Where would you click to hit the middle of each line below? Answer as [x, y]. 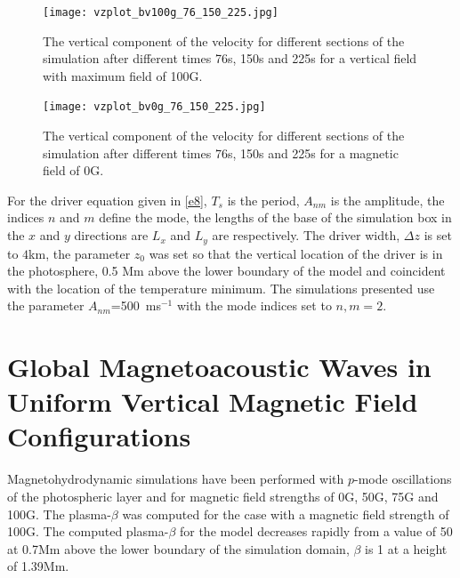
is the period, [263, 200]
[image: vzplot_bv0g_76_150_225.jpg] [154, 107]
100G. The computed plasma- [88, 531]
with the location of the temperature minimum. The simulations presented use [221, 288]
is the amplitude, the [387, 200]
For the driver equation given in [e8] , [107, 200]
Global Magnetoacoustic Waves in [219, 367]
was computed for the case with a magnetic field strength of [286, 514]
